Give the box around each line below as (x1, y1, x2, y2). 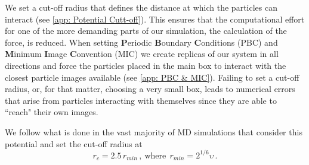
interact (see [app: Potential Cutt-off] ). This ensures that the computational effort (5, 12, 305, 25)
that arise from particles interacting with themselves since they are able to (5, 94, 277, 106)
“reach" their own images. (5, 106, 98, 118)
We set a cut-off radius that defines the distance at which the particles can (5, 1, 277, 13)
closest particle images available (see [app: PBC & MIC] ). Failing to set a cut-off (5, 71, 299, 83)
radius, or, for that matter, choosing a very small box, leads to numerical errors (5, 82, 295, 95)
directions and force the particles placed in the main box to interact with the (5, 59, 286, 71)
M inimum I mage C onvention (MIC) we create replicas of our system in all (5, 47, 279, 60)
